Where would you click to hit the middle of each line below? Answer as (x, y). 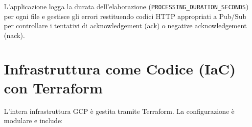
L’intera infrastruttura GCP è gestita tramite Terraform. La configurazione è (119, 111)
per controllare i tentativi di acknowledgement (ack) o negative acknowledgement (126, 26)
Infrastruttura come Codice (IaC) (120, 68)
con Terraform (53, 87)
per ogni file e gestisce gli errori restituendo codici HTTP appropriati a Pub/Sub (125, 16)
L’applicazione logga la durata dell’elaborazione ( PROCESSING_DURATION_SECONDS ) (126, 6)
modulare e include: (34, 120)
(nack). (14, 35)
